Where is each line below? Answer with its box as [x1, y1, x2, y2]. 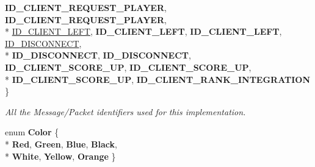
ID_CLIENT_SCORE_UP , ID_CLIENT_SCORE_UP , [5, 60, 252, 73]
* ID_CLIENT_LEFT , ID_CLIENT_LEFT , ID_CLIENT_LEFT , [5, 25, 282, 38]
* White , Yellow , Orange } [5, 149, 116, 162]
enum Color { [5, 126, 59, 138]
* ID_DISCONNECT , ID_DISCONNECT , [5, 49, 191, 62]
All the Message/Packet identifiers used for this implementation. [5, 105, 246, 118]
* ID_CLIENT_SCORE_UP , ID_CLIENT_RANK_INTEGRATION [5, 73, 311, 85]
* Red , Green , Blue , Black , [5, 137, 117, 150]
